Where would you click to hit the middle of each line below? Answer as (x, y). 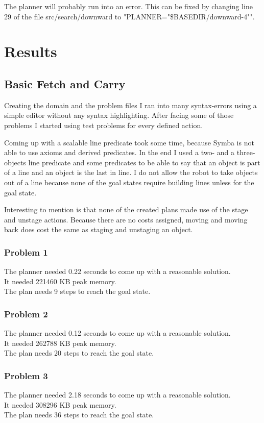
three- (246, 152)
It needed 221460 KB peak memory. (60, 281)
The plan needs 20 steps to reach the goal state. (79, 353)
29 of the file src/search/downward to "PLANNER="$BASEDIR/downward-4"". (129, 16)
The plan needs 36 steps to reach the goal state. (79, 415)
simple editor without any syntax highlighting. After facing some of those (119, 115)
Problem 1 (26, 252)
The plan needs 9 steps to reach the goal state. (77, 291)
